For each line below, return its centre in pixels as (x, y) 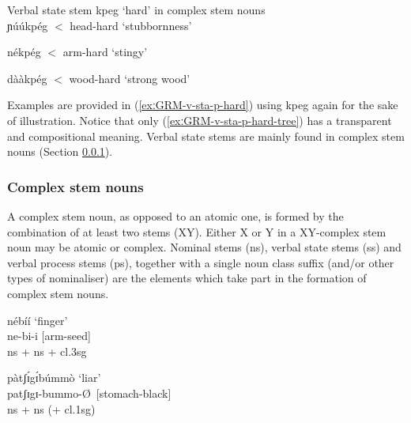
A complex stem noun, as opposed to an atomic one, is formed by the (175, 215)
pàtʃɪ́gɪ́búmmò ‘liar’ (54, 378)
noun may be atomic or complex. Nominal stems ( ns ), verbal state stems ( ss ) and (204, 247)
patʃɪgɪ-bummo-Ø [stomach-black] (89, 393)
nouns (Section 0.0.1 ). (60, 151)
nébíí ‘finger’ (38, 320)
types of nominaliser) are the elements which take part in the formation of (187, 278)
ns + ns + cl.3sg (47, 351)
